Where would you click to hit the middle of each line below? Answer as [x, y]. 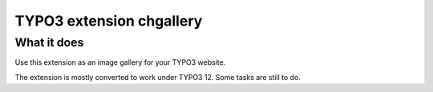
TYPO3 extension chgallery [109, 21]
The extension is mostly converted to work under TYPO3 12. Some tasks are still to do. [158, 77]
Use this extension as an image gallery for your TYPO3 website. [120, 62]
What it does [49, 42]
